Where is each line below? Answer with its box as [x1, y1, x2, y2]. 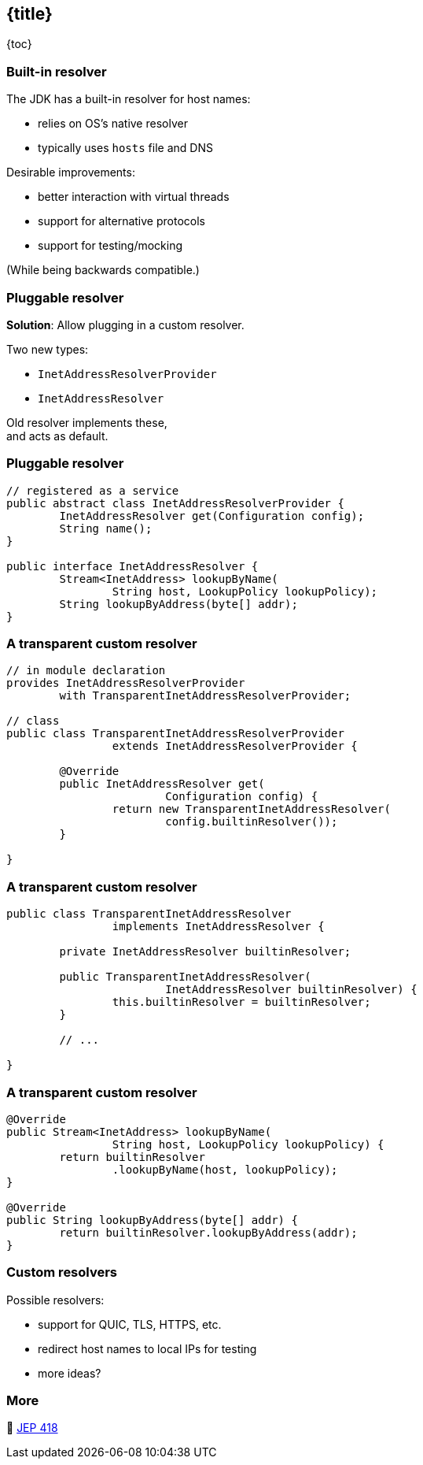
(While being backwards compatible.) [6, 263, 200, 277]
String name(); [59, 521, 153, 535]
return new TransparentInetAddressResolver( [112, 803, 391, 816]
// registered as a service [6, 484, 179, 497]
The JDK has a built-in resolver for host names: [6, 92, 251, 106]
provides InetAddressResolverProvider [6, 677, 245, 690]
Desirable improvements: [6, 165, 135, 180]
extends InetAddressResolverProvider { [112, 740, 358, 753]
